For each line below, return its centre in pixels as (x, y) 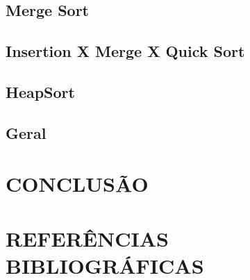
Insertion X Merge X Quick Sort (125, 51)
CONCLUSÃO (77, 184)
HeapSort (40, 91)
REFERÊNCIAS (87, 238)
